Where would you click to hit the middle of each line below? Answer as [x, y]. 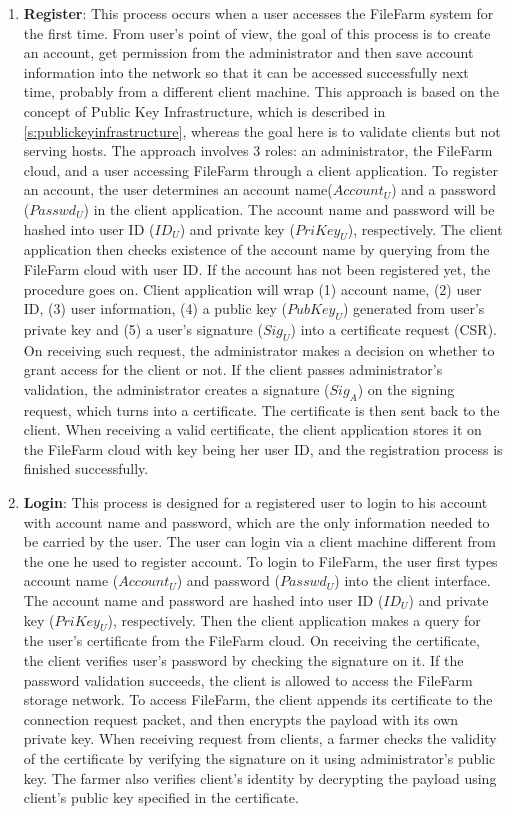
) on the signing [406, 388]
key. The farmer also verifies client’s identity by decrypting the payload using [260, 777]
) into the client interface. [412, 580]
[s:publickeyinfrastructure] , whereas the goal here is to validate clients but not [262, 130]
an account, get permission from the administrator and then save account [248, 52]
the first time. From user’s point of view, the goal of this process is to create [257, 32]
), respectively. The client [425, 228]
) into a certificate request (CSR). [393, 328]
